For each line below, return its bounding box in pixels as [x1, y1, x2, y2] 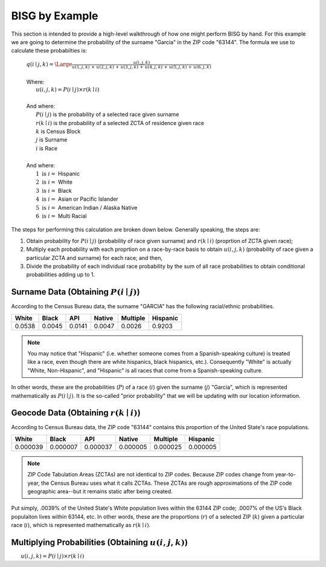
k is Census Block [36, 128, 81, 135]
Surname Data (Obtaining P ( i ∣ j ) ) [11, 287, 140, 297]
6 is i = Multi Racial [36, 212, 87, 219]
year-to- [275, 471, 296, 478]
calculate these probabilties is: [11, 47, 88, 54]
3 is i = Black [36, 187, 72, 194]
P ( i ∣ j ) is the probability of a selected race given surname [36, 111, 179, 118]
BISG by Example [11, 9, 98, 22]
